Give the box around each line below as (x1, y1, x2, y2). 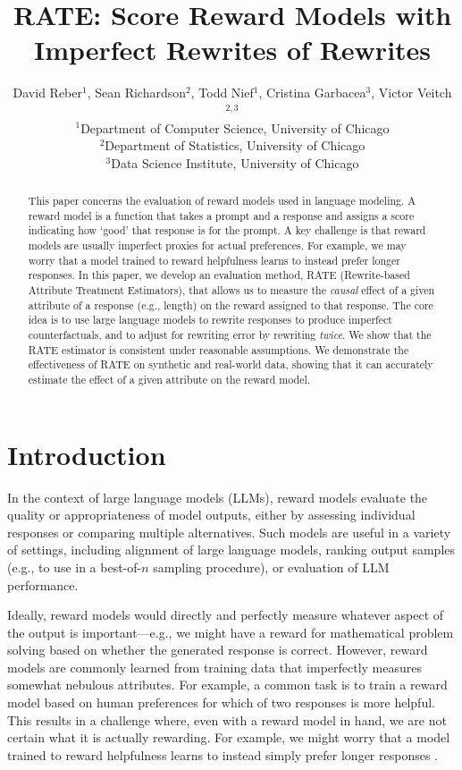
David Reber (13, 83, 82, 102)
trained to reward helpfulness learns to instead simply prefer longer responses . (7, 745, 439, 764)
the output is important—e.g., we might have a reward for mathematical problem (7, 622, 454, 641)
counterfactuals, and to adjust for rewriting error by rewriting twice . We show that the (28, 326, 432, 342)
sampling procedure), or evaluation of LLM (153, 557, 390, 576)
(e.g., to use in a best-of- (7, 557, 142, 576)
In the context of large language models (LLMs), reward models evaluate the (7, 487, 428, 506)
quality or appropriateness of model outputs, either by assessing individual (7, 505, 416, 524)
